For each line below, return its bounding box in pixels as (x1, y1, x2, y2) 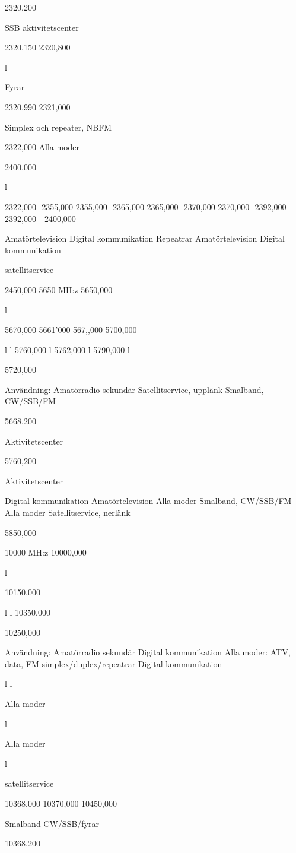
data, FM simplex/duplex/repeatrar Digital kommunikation (5, 657, 222, 670)
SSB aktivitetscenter (5, 21, 79, 33)
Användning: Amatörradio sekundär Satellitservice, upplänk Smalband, (5, 383, 264, 395)
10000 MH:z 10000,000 (5, 546, 87, 559)
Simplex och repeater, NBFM (5, 121, 112, 133)
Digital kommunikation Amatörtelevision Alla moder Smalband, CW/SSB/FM (5, 494, 292, 507)
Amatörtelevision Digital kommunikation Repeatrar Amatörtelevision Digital (5, 232, 285, 245)
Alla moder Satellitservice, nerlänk (5, 506, 131, 519)
